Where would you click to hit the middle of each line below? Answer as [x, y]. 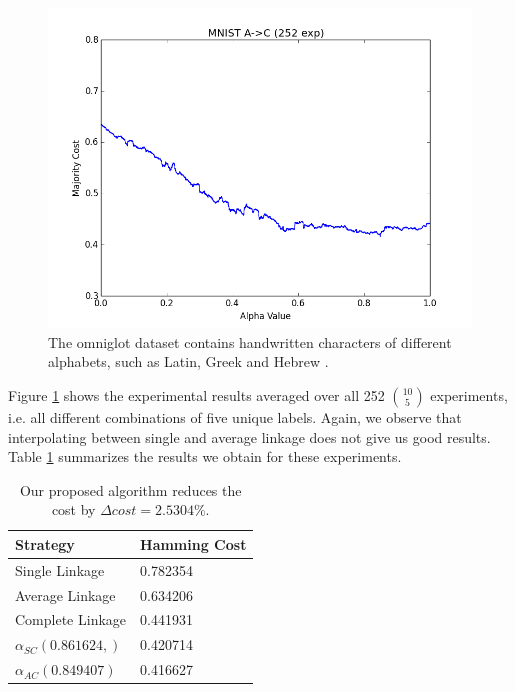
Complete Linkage [71, 619]
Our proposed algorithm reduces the [130, 489]
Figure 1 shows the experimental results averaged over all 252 [196, 394]
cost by [73, 509]
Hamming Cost [193, 543]
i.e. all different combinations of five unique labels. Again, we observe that [235, 416]
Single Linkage [60, 569]
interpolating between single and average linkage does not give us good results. [249, 436]
